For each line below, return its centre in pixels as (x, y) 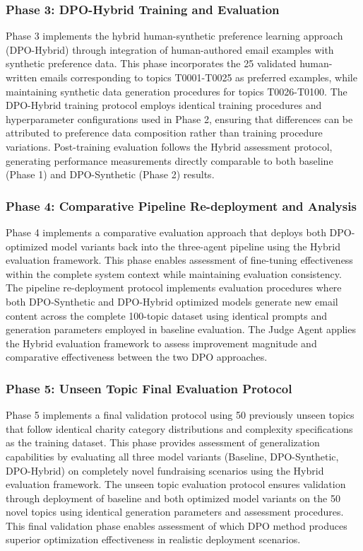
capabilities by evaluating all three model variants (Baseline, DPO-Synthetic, (172, 456)
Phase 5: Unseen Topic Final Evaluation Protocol (149, 388)
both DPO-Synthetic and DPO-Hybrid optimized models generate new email (172, 301)
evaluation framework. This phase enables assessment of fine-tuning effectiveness (179, 260)
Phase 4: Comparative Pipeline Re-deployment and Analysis (181, 205)
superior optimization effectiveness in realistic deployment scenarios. (153, 539)
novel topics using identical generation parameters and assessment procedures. (175, 512)
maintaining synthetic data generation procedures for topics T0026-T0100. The (177, 91)
